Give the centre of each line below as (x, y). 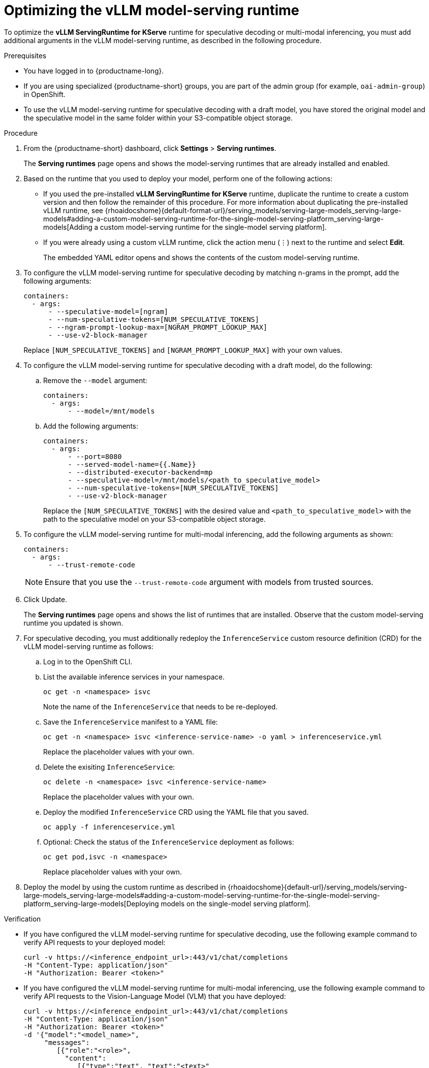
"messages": (67, 1042)
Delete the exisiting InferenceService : (109, 767)
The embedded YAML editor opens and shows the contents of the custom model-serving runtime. (202, 257)
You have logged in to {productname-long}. (94, 71)
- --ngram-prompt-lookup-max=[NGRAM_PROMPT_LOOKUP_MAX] (158, 327)
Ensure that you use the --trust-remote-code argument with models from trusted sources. (209, 582)
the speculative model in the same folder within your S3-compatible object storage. (158, 118)
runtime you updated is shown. (74, 623)
